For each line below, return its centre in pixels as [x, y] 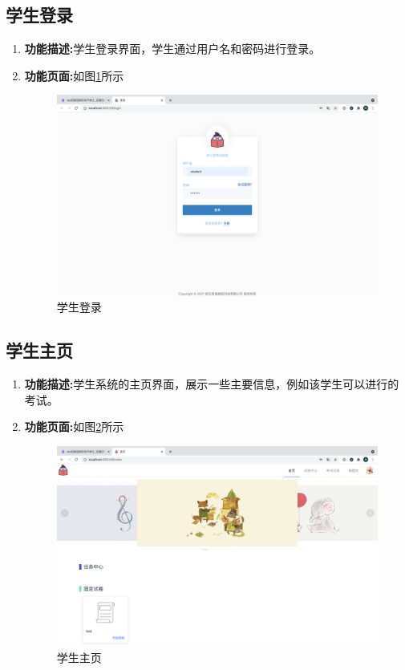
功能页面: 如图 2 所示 [74, 426]
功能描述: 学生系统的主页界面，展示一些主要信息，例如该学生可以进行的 [212, 383]
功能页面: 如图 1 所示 [74, 75]
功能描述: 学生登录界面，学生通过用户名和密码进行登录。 [172, 49]
